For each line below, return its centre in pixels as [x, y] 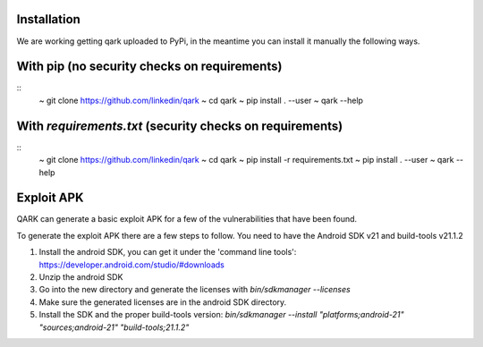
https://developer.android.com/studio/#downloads [132, 265]
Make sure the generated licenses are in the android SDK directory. [163, 302]
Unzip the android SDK [81, 276]
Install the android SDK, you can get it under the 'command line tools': [168, 252]
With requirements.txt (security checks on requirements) [180, 126]
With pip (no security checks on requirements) [149, 67]
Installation [48, 19]
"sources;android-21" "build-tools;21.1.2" [114, 327]
